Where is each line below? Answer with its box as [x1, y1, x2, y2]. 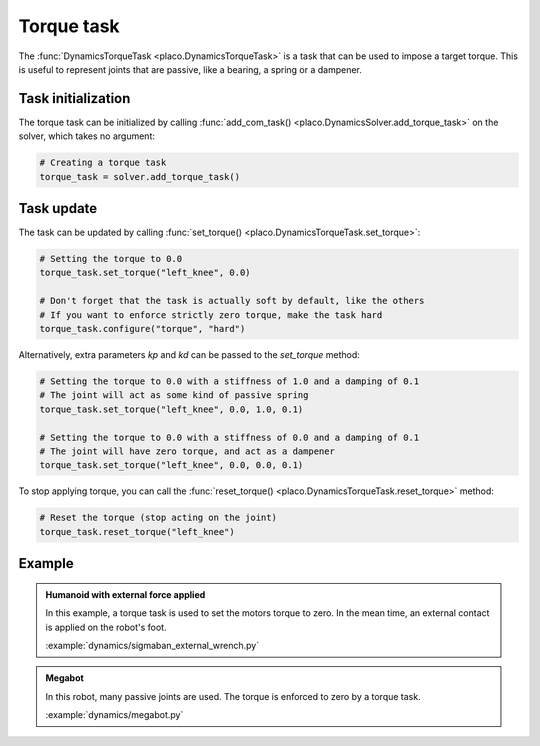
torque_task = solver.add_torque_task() [39, 171, 240, 182]
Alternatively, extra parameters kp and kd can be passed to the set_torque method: [18, 349, 360, 361]
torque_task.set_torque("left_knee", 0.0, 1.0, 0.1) [39, 403, 304, 415]
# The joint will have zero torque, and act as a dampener [39, 445, 335, 457]
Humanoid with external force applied [45, 588, 206, 600]
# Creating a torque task [39, 157, 167, 169]
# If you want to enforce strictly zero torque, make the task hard [39, 309, 383, 320]
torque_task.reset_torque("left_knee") [39, 526, 235, 537]
